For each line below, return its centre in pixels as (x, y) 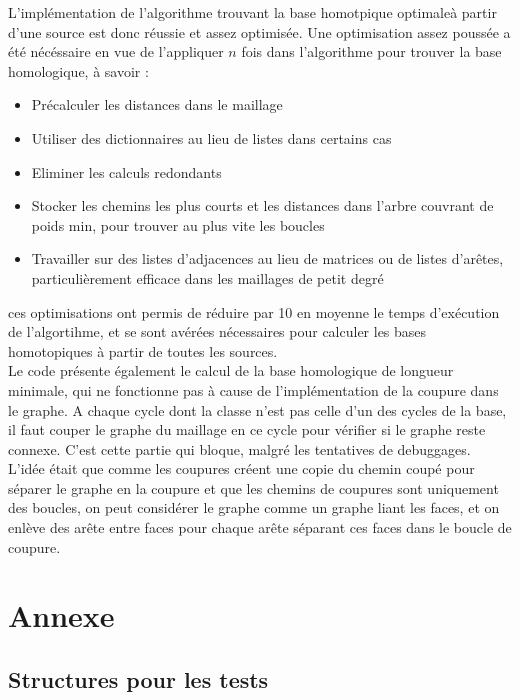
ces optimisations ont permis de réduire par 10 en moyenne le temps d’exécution (254, 311)
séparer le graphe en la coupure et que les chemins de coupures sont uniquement (253, 487)
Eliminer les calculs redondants (126, 171)
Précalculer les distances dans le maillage (157, 104)
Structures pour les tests (138, 679)
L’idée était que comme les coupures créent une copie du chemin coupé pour (241, 468)
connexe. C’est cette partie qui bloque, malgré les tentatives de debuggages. (239, 448)
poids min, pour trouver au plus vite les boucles (178, 224)
